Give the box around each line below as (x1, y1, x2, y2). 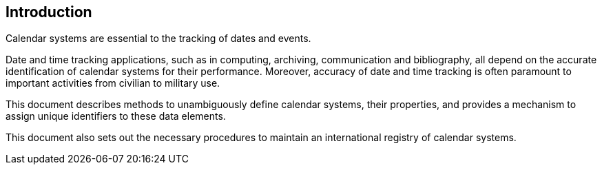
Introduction (6, 3, 92, 21)
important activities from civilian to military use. (6, 77, 220, 89)
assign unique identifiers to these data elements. (6, 110, 226, 123)
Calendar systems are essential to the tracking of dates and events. (6, 32, 311, 45)
